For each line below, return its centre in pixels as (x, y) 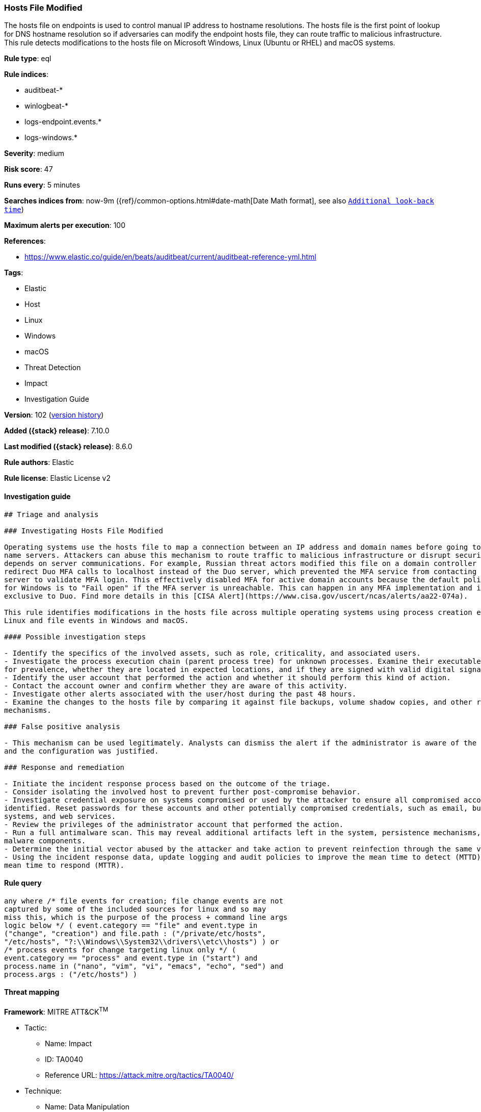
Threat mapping (32, 992)
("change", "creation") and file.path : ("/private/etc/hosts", (135, 933)
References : (25, 241)
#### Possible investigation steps (75, 637)
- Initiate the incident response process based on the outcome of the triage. (167, 783)
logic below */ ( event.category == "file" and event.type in (131, 925)
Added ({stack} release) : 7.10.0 (57, 431)
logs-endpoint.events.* (63, 122)
